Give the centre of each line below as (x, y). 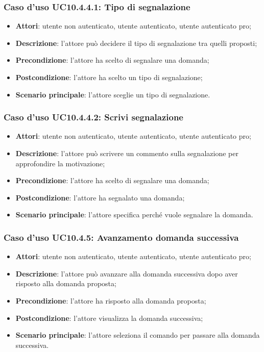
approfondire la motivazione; (60, 163)
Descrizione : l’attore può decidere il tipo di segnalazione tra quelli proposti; (136, 43)
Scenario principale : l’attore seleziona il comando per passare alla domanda (138, 335)
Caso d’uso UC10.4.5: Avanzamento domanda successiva (121, 237)
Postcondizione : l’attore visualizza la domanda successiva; (109, 318)
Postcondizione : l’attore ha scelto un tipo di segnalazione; (109, 77)
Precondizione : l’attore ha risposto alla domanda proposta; (111, 300)
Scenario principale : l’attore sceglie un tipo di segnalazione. (113, 94)
